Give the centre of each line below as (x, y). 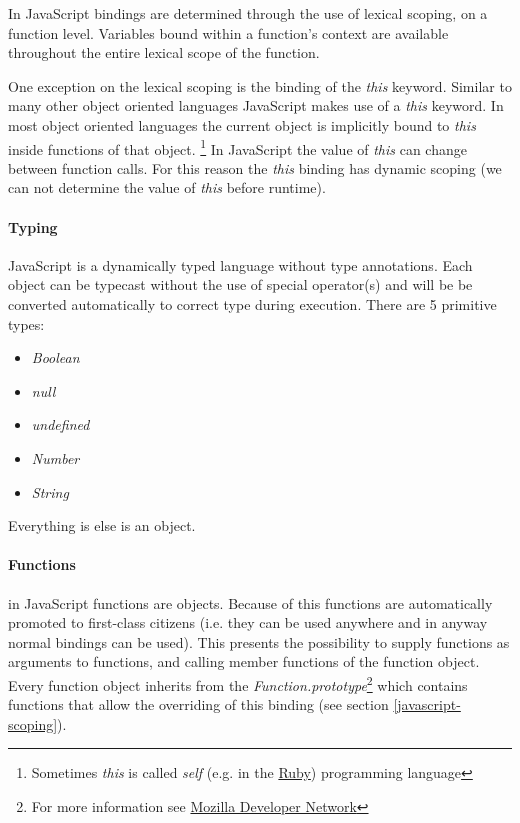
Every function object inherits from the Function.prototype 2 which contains (238, 683)
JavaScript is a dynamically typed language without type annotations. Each (240, 264)
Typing (33, 226)
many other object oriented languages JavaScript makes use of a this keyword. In (256, 105)
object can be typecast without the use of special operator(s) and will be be (240, 284)
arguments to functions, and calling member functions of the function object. (244, 661)
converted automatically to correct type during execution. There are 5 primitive (252, 303)
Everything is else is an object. (102, 525)
